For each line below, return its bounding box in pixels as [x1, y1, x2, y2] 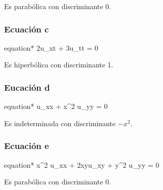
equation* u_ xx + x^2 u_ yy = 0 [4, 101, 108, 111]
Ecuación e [4, 139, 49, 152]
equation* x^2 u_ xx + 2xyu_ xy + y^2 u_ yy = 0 [4, 159, 159, 170]
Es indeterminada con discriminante [4, 118, 116, 128]
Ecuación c [4, 22, 49, 35]
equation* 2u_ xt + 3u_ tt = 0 [4, 42, 98, 53]
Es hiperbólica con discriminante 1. [4, 59, 113, 70]
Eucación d [4, 81, 50, 93]
